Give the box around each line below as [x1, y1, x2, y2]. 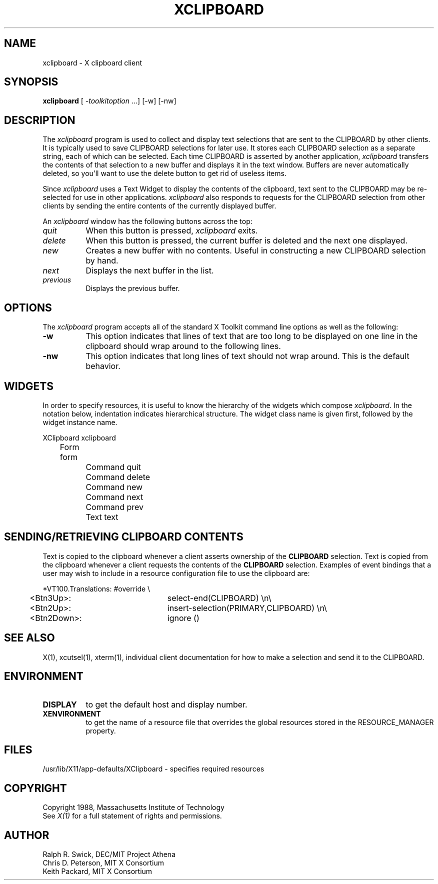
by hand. [85, 255, 118, 266]
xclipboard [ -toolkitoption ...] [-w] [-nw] [42, 96, 176, 105]
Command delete [85, 471, 150, 482]
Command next [85, 491, 143, 502]
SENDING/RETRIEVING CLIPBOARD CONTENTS [4, 530, 243, 543]
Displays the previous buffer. [85, 284, 180, 293]
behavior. [85, 361, 120, 371]
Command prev [85, 501, 143, 512]
